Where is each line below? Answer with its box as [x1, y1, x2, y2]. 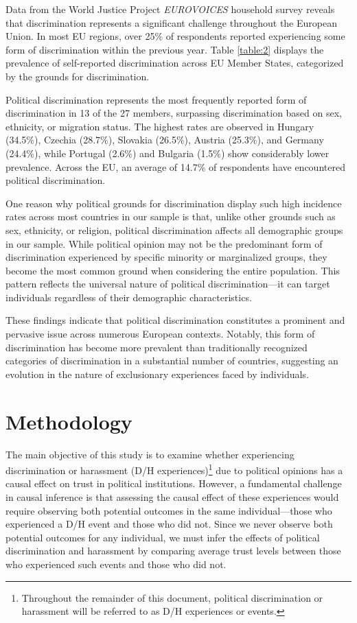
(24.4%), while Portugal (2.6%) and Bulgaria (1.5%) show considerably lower [5, 145, 330, 160]
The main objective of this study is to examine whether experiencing [5, 447, 295, 461]
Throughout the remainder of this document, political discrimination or [21, 590, 323, 604]
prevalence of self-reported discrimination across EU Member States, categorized [5, 56, 344, 70]
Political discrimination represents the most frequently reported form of [5, 92, 307, 106]
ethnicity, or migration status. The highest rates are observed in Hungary [5, 119, 314, 133]
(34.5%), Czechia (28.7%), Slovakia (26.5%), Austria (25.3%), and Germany [5, 132, 324, 147]
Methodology [5, 407, 133, 435]
